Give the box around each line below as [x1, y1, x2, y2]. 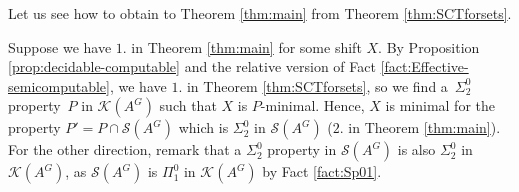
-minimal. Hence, [260, 95, 365, 116]
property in [267, 139, 337, 160]
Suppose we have [8, 36, 112, 57]
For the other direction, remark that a [8, 139, 242, 160]
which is [178, 117, 229, 138]
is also [397, 139, 436, 160]
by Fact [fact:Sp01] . [262, 161, 382, 182]
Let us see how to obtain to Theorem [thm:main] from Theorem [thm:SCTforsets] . [8, 3, 512, 23]
